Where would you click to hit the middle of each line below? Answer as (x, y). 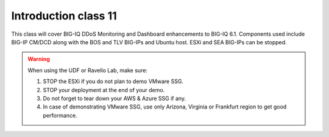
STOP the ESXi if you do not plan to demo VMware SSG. (113, 81)
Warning (39, 59)
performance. (60, 115)
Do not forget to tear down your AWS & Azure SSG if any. (114, 98)
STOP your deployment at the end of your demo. (104, 90)
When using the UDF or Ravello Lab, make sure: (87, 70)
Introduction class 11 (64, 16)
